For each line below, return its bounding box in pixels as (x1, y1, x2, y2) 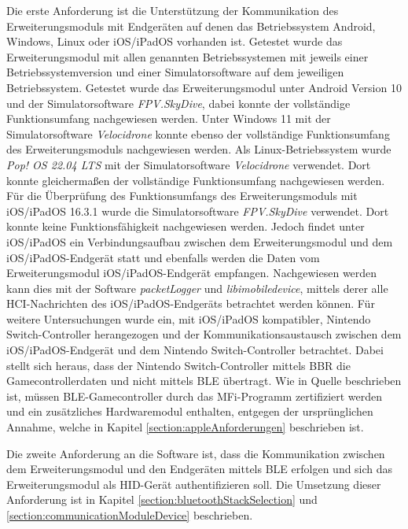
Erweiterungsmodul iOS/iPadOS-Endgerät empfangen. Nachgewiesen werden (6, 264, 377, 281)
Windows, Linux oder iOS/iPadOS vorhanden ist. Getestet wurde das (6, 33, 343, 50)
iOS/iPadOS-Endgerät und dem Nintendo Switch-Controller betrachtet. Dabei (6, 342, 384, 358)
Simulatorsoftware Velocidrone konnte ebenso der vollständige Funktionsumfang (6, 125, 390, 142)
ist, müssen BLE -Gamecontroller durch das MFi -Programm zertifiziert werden (6, 387, 383, 404)
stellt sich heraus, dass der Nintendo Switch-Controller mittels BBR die (6, 357, 351, 373)
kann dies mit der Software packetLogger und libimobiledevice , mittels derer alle (6, 279, 388, 296)
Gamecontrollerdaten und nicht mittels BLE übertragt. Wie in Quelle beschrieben (6, 372, 402, 389)
